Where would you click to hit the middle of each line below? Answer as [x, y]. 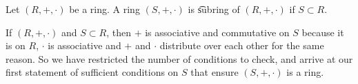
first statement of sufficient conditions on [92, 72]
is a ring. [305, 72]
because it [323, 32]
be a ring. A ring [105, 9]
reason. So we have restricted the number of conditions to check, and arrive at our [179, 58]
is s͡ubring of [214, 9]
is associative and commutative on [217, 32]
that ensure [215, 72]
